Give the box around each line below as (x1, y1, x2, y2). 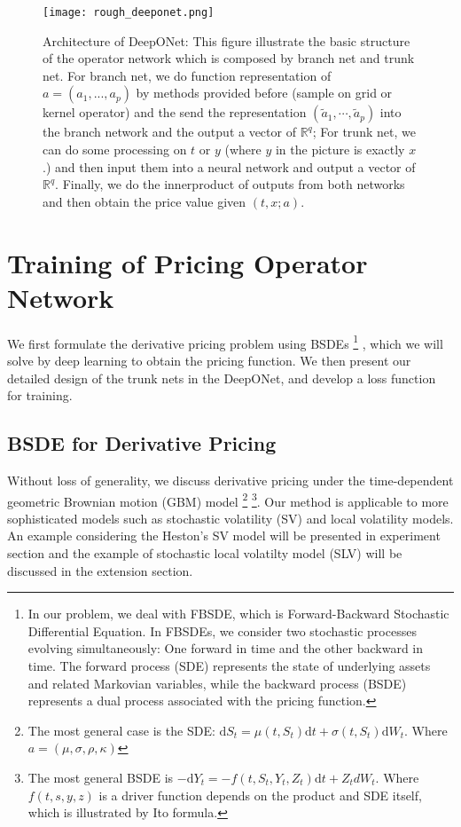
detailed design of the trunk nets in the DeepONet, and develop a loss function (7, 368, 436, 387)
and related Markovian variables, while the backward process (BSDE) (27, 673, 407, 692)
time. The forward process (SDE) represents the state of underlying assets (27, 656, 431, 674)
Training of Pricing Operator (7, 244, 368, 280)
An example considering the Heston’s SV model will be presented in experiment (7, 526, 441, 545)
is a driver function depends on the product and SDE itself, (98, 785, 422, 804)
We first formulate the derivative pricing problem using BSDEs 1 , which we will (7, 331, 443, 352)
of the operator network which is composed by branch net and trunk (43, 49, 415, 67)
